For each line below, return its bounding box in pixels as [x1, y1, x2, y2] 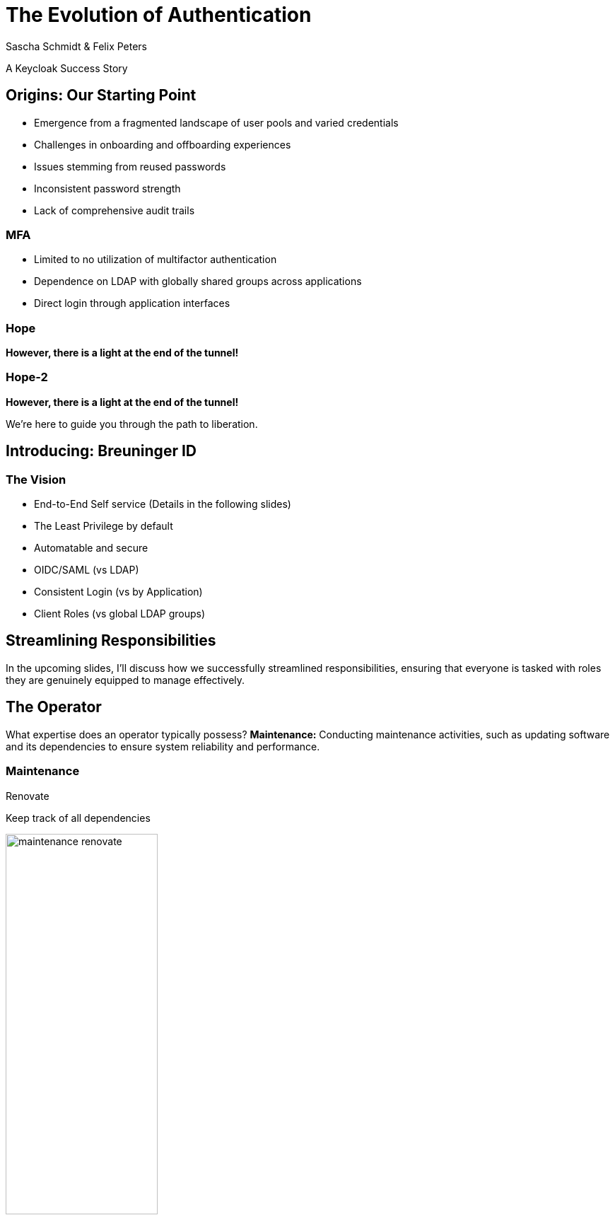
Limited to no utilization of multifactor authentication [34, 253, 277, 266]
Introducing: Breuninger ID [6, 442, 197, 460]
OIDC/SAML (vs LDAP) [34, 564, 139, 576]
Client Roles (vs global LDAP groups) [34, 608, 206, 620]
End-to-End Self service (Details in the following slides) [34, 498, 291, 511]
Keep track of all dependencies [6, 811, 151, 824]
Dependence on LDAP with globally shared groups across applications [34, 275, 362, 288]
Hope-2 [6, 370, 48, 385]
